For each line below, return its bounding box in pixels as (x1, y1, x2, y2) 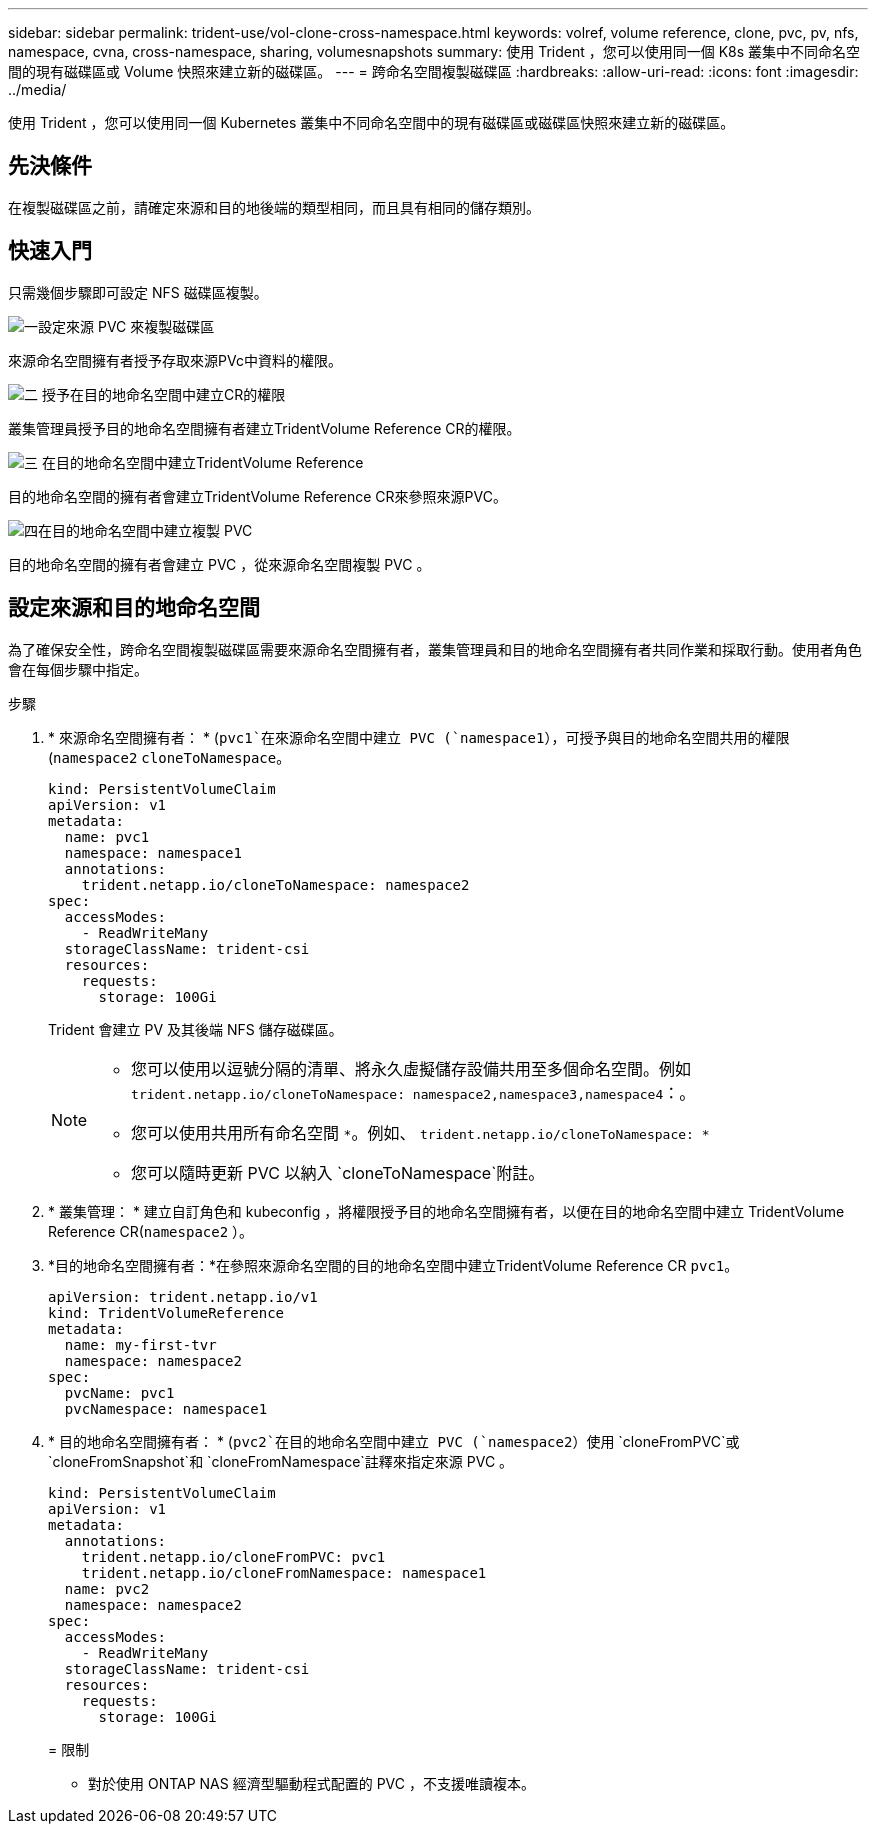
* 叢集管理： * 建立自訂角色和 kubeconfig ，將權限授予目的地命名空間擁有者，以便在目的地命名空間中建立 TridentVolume (48, 1202, 845, 1220)
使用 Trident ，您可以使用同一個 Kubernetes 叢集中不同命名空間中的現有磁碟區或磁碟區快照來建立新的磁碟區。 (8, 114, 735, 131)
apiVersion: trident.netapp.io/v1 (48, 1288, 318, 1305)
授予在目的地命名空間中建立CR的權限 (41, 385, 286, 403)
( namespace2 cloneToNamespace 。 (48, 748, 291, 766)
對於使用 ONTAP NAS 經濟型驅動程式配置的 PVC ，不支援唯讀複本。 (88, 1774, 535, 1792)
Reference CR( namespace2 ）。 (48, 1222, 254, 1240)
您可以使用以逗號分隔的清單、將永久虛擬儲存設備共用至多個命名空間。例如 (131, 1058, 692, 1079)
